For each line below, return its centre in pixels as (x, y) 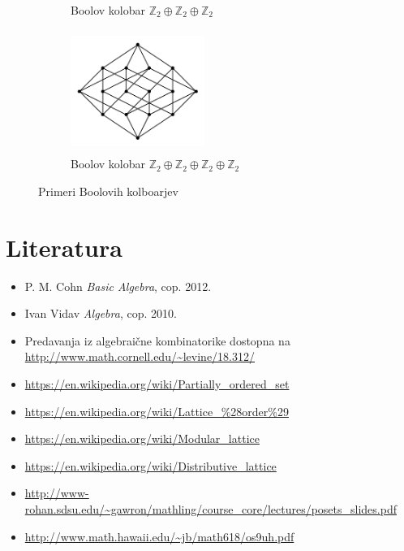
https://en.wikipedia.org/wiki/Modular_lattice (142, 438)
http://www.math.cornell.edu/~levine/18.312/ (140, 356)
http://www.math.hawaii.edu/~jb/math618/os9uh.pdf (159, 536)
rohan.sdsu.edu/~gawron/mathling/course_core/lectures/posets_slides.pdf (211, 509)
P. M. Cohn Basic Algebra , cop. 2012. (118, 286)
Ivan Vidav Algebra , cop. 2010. (101, 313)
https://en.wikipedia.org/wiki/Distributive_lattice (150, 465)
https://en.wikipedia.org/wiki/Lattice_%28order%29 (157, 411)
